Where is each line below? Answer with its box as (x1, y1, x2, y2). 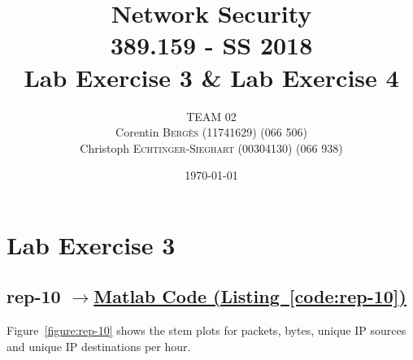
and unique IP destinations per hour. (7, 337, 191, 354)
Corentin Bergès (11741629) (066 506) (115, 124, 307, 141)
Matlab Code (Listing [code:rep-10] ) (93, 284, 406, 309)
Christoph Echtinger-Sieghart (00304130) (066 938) (80, 139, 343, 156)
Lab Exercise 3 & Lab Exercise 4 (24, 60, 399, 93)
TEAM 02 (186, 107, 237, 124)
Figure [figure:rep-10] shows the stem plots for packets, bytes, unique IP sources (7, 322, 406, 339)
